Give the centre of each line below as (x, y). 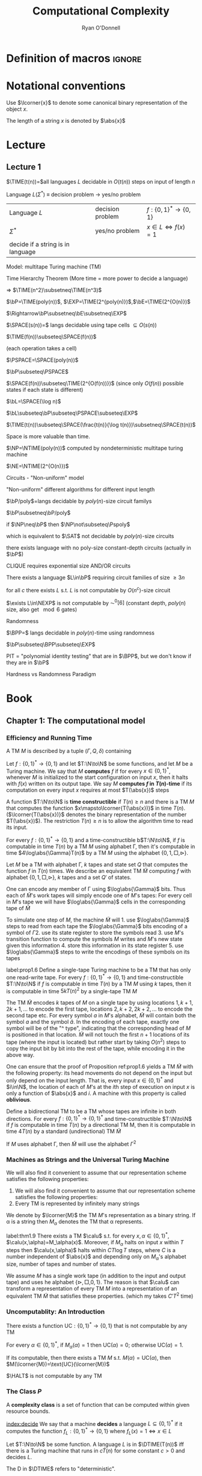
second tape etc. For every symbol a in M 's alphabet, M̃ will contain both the (101, 1016)
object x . (17, 109)
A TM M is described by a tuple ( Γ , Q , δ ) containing (69, 751)
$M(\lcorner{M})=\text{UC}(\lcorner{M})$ (58, 1364)
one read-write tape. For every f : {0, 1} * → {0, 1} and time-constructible (95, 977)
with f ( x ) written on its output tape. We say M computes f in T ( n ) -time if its (99, 784)
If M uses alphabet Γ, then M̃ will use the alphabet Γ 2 (71, 1143)
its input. (17, 827)
